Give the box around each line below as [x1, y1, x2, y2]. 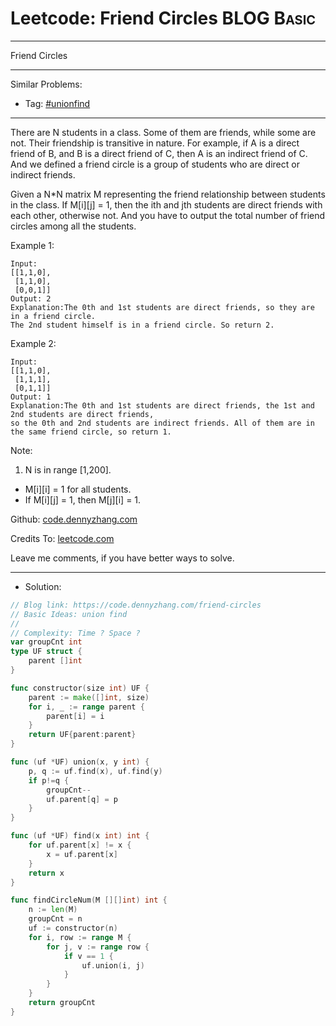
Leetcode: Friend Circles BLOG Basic [10, 7, 317, 30]
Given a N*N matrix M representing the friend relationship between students [10, 188, 326, 200]
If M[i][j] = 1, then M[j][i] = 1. [24, 493, 142, 506]
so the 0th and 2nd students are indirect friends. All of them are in [10, 418, 315, 428]
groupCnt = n [28, 914, 83, 924]
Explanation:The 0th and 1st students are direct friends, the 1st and [10, 400, 315, 411]
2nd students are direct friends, [10, 409, 155, 419]
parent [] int [28, 656, 83, 666]
